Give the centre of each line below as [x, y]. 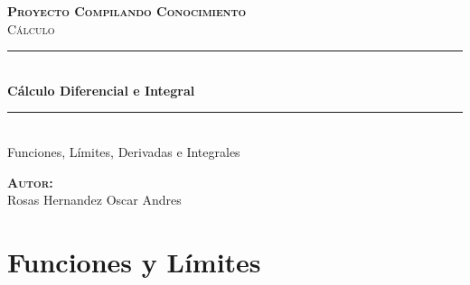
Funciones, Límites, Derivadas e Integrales [124, 151]
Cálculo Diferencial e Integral [101, 90]
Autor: [30, 182]
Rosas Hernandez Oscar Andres [94, 200]
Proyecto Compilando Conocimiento [127, 11]
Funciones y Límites [134, 261]
